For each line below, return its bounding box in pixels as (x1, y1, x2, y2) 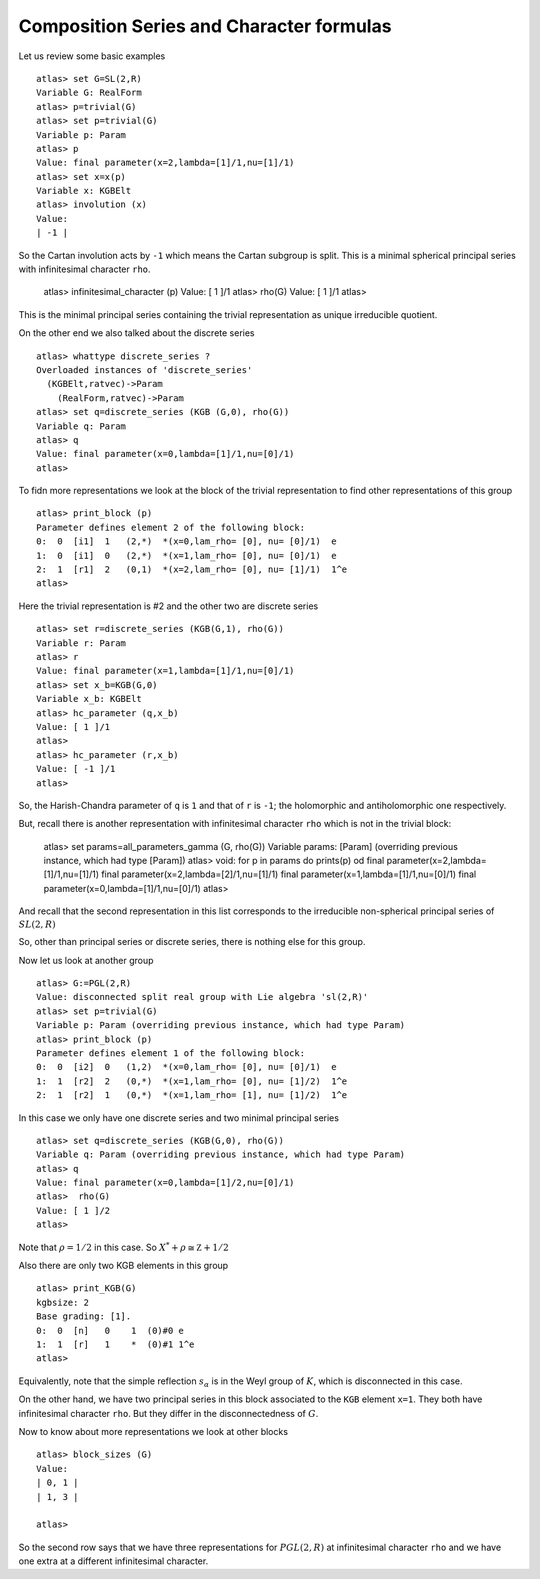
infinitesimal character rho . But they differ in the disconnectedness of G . (18, 1407, 319, 1419)
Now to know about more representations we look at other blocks (18, 1425, 289, 1437)
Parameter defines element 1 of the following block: (36, 1047, 305, 1059)
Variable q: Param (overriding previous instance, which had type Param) (36, 1149, 406, 1160)
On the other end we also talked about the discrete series (18, 327, 255, 339)
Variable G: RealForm (36, 87, 142, 99)
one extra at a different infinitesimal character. (18, 1555, 209, 1567)
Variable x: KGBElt (36, 185, 132, 197)
